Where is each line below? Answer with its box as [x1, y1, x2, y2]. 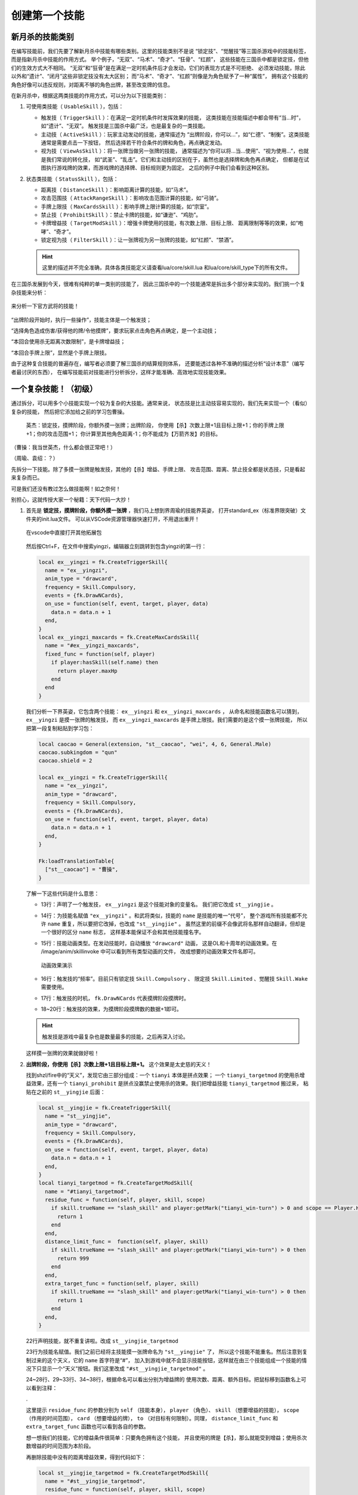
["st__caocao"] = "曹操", [45, 866, 119, 873]
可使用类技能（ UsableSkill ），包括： [26, 103, 124, 110]
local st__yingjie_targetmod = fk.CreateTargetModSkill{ [38, 1469, 209, 1476]
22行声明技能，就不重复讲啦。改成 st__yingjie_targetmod [26, 1337, 179, 1344]
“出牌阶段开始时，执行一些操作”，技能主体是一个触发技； [11, 316, 152, 323]
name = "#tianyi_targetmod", [45, 1188, 131, 1195]
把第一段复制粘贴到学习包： [26, 724, 94, 732]
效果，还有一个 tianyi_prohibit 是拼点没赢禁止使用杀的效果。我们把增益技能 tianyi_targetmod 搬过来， [30, 1080, 303, 1087]
